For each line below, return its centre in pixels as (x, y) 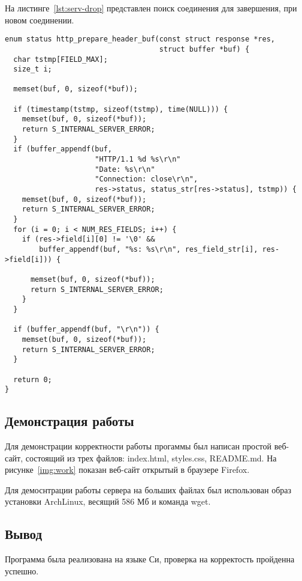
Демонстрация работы (70, 421)
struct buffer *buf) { (204, 49)
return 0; (33, 379)
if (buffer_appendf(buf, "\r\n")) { (86, 330)
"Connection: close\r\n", (147, 179)
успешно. (22, 570)
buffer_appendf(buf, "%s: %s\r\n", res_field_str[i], (149, 249)
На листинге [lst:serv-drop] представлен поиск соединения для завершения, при (151, 8)
